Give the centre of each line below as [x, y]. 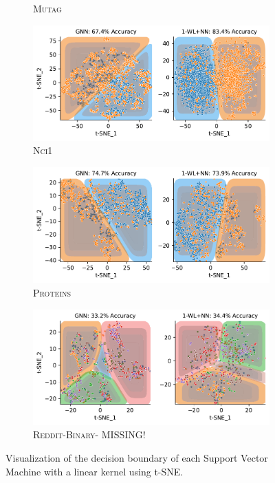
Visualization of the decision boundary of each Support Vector [137, 458]
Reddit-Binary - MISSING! [89, 434]
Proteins [52, 292]
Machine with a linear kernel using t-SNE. [95, 471]
